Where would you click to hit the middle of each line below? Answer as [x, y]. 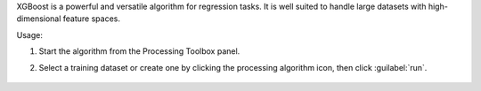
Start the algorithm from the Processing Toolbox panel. [139, 51]
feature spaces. [91, 19]
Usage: [30, 34]
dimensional [39, 19]
